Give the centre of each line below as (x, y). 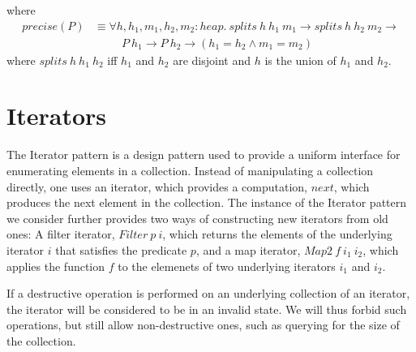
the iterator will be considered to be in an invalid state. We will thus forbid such (207, 309)
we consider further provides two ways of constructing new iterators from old (197, 218)
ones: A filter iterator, (61, 234)
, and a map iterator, (248, 249)
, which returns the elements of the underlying (277, 234)
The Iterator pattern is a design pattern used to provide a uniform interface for (204, 155)
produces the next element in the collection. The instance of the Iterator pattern (207, 202)
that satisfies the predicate (121, 249)
